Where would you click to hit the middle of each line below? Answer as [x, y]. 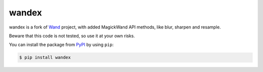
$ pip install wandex [45, 58]
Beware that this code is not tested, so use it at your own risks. [72, 36]
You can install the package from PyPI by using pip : [61, 45]
